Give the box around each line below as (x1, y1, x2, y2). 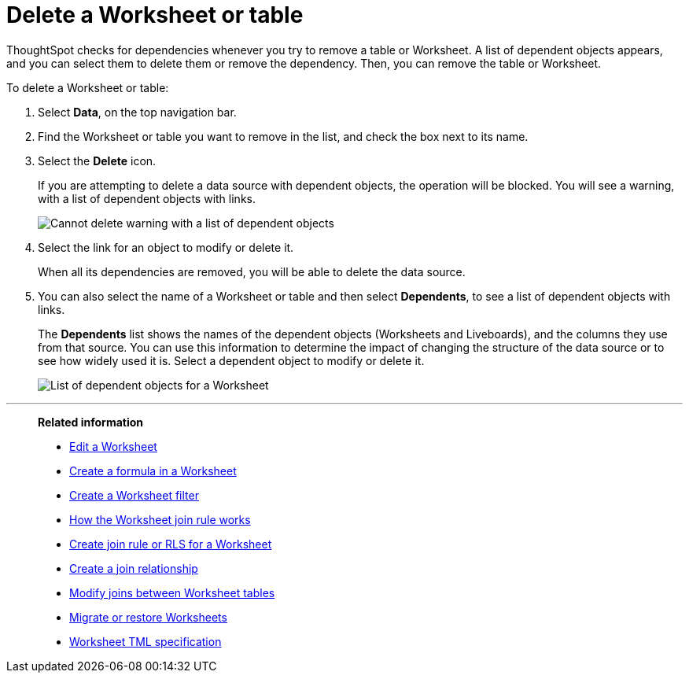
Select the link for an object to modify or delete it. (38, 240, 294, 254)
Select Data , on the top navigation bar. (38, 105, 237, 119)
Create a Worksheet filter (69, 488, 199, 502)
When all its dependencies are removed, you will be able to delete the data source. (38, 264, 466, 279)
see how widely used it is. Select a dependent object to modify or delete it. (38, 353, 425, 367)
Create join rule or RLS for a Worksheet (69, 537, 272, 551)
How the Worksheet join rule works (69, 512, 251, 526)
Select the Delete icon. (38, 153, 157, 168)
